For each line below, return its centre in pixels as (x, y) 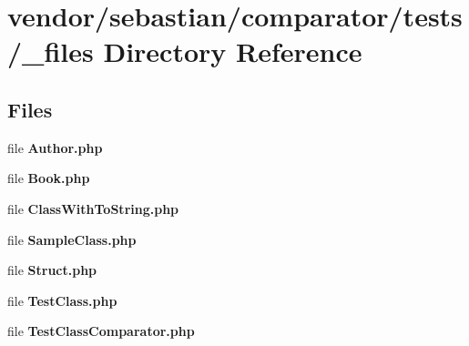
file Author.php (55, 147)
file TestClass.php (62, 300)
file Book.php (49, 178)
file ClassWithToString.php (93, 208)
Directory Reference (233, 51)
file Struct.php (52, 270)
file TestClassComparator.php (101, 331)
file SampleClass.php (72, 239)
